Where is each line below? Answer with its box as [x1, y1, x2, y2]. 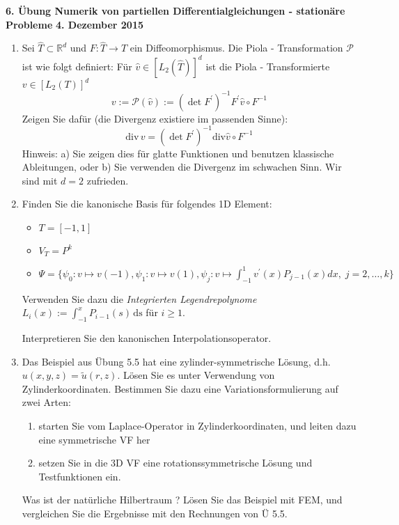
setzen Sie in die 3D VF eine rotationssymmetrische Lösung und [38, 455, 313, 470]
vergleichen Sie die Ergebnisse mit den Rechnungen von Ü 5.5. [22, 506, 288, 521]
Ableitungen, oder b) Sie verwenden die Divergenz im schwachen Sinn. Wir [22, 159, 342, 174]
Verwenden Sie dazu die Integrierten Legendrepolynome [22, 291, 257, 306]
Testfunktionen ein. [38, 469, 121, 483]
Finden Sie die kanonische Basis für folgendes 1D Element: [22, 196, 272, 211]
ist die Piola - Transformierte [205, 58, 330, 73]
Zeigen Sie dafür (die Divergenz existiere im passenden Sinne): [22, 111, 288, 125]
